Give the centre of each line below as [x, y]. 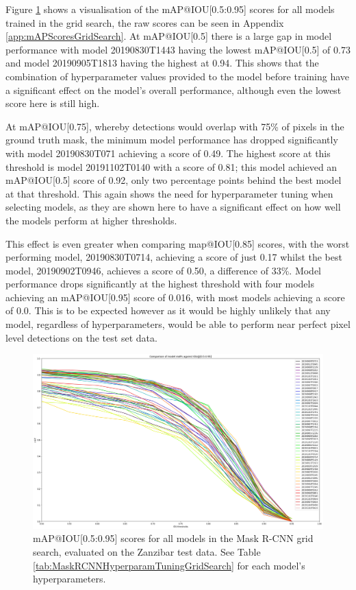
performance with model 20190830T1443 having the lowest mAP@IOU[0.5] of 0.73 [178, 49]
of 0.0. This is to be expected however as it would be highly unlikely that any [168, 310]
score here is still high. [53, 103]
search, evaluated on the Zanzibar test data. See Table [147, 552]
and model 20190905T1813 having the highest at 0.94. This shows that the [162, 63]
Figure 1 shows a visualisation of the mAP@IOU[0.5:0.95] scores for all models [170, 9]
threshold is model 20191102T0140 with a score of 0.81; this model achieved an [171, 166]
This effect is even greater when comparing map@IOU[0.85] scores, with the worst [178, 243]
